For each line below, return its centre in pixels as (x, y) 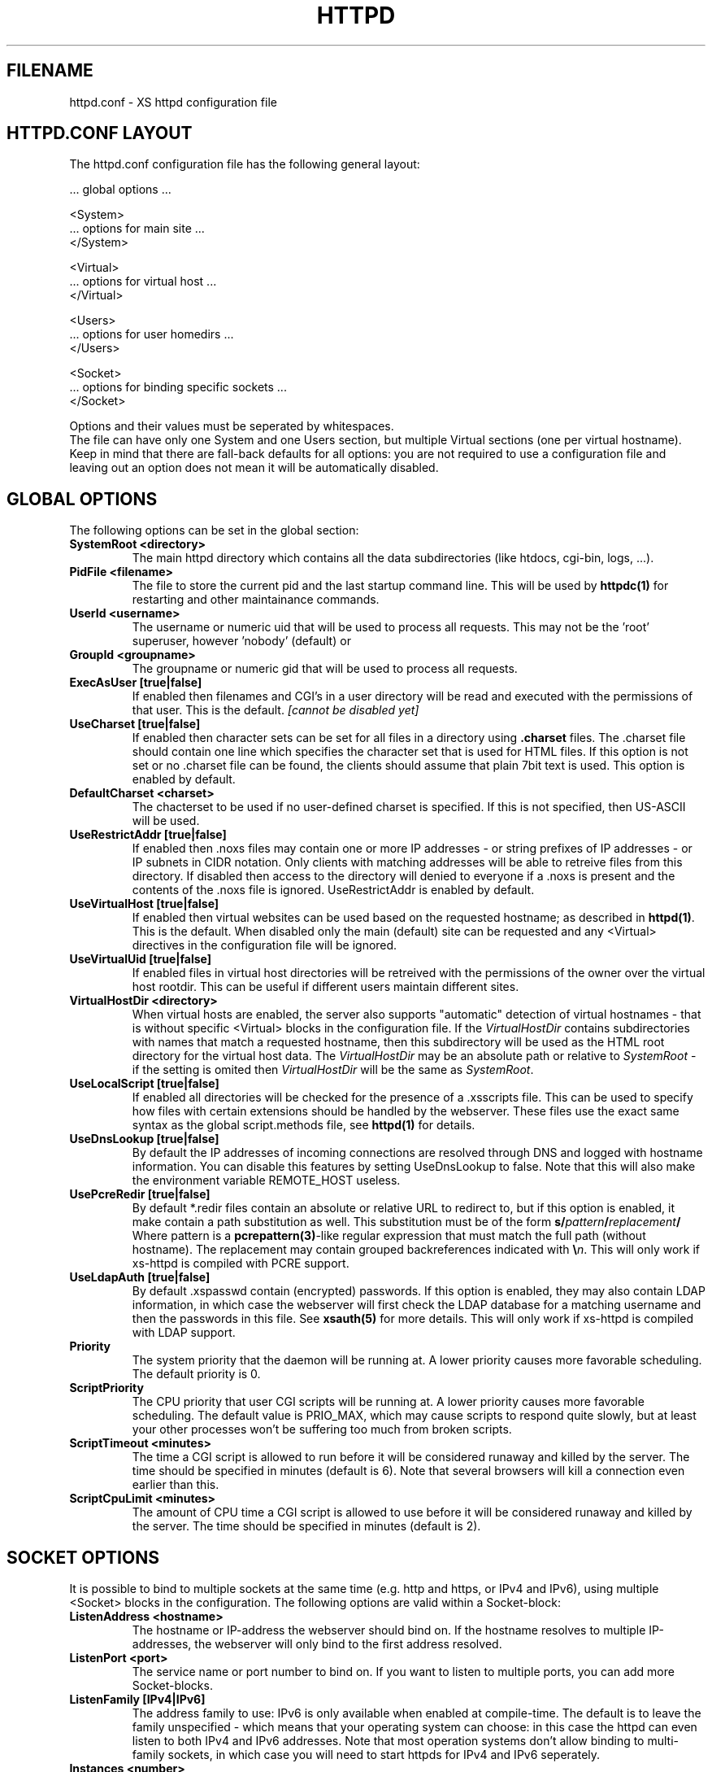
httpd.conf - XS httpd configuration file (173, 102)
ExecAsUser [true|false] (136, 683)
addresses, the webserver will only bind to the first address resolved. (317, 1644)
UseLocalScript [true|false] (144, 1084)
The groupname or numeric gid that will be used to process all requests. (325, 669)
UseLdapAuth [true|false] (140, 1277)
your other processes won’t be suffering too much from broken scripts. (322, 1429)
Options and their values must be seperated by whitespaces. (232, 426)
